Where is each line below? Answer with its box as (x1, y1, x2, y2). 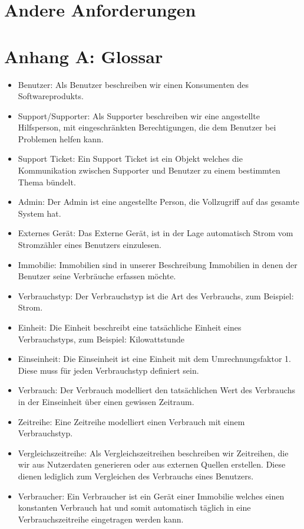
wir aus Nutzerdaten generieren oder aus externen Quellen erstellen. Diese (18, 458, 286, 471)
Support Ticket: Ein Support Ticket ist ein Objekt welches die (18, 152, 243, 165)
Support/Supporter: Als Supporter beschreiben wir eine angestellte (18, 109, 260, 122)
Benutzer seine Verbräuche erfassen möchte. (18, 270, 176, 282)
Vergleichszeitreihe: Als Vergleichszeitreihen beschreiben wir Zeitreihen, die (18, 446, 289, 459)
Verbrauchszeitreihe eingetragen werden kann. (18, 512, 184, 525)
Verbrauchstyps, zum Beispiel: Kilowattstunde (18, 332, 184, 345)
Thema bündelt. (18, 175, 76, 188)
